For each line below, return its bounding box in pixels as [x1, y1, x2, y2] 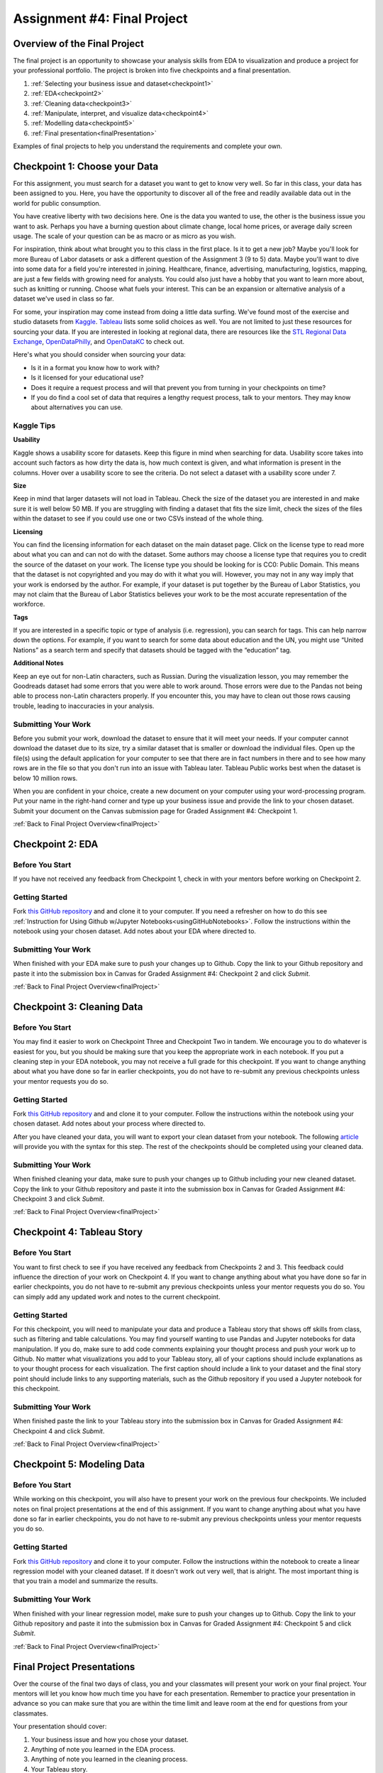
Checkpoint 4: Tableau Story [13, 1226, 143, 1238]
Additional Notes [13, 659, 64, 667]
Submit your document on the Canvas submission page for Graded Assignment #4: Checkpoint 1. [13, 806, 298, 815]
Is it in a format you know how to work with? [30, 363, 160, 372]
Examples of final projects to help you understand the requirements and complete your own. [13, 142, 283, 150]
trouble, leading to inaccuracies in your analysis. [13, 701, 155, 710]
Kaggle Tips [13, 421, 56, 430]
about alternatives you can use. [30, 403, 123, 411]
